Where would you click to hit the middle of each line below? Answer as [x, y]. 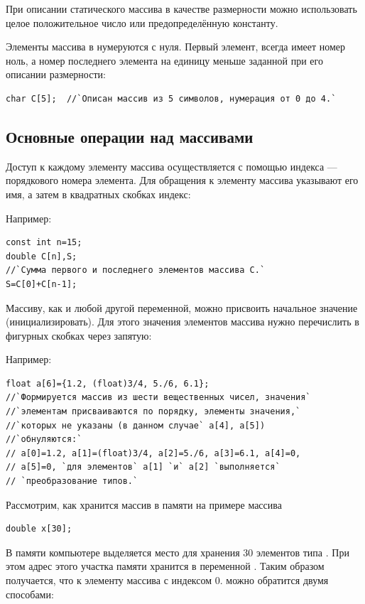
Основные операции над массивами [130, 136]
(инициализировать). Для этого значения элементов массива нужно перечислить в [182, 322]
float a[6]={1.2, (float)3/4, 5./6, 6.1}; [108, 383]
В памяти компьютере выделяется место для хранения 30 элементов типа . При [178, 552]
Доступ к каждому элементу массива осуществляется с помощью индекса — [171, 166]
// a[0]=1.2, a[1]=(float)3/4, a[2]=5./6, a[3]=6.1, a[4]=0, [153, 453]
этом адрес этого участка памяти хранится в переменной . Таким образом [165, 566]
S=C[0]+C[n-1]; [42, 284]
